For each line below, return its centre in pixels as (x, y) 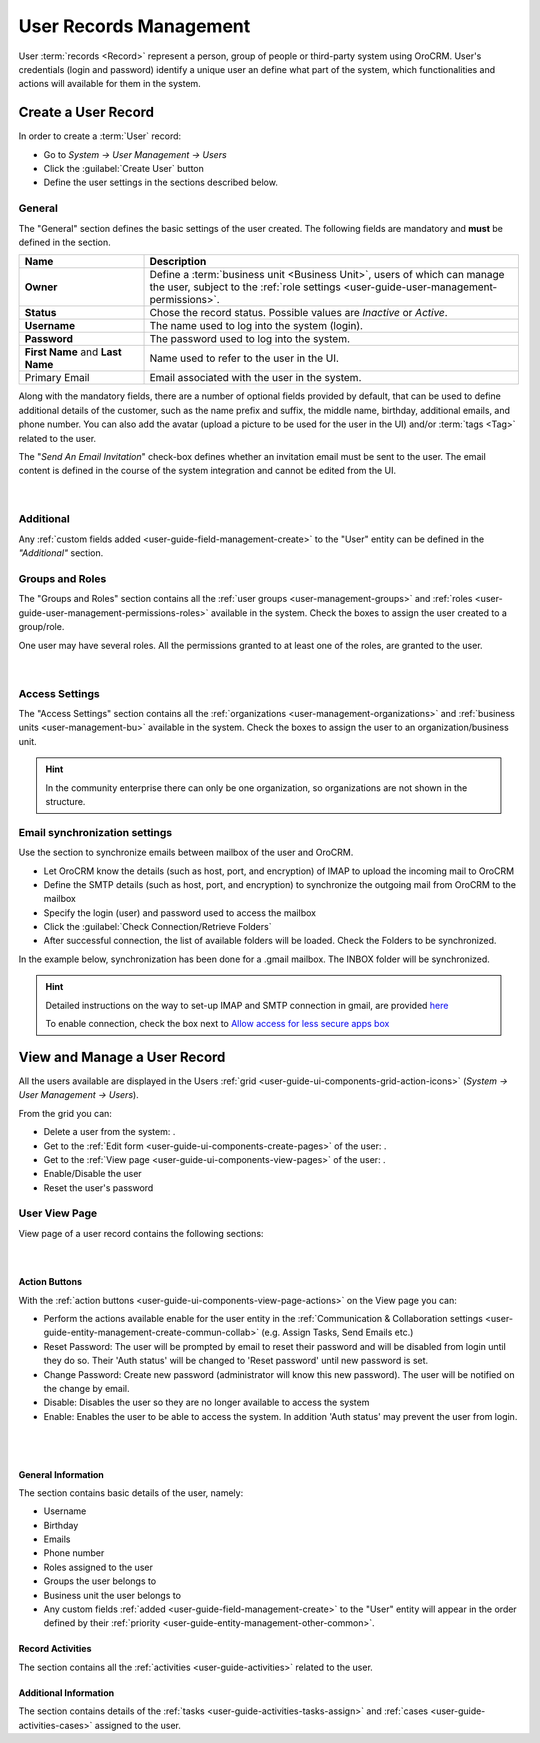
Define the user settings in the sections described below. (161, 182)
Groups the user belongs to (100, 1581)
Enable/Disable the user (92, 1174)
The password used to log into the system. (249, 339)
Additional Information (66, 1692)
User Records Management (134, 26)
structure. (65, 801)
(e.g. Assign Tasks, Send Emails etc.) (337, 1332)
